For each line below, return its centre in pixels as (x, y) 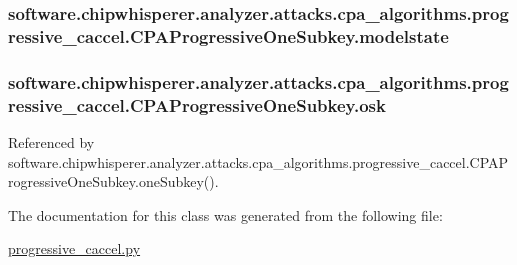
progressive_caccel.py (74, 248)
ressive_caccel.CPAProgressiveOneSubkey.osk (197, 104)
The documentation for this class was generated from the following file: (225, 214)
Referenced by (51, 141)
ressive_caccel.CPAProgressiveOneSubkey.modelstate (228, 35)
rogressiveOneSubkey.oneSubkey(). (113, 181)
